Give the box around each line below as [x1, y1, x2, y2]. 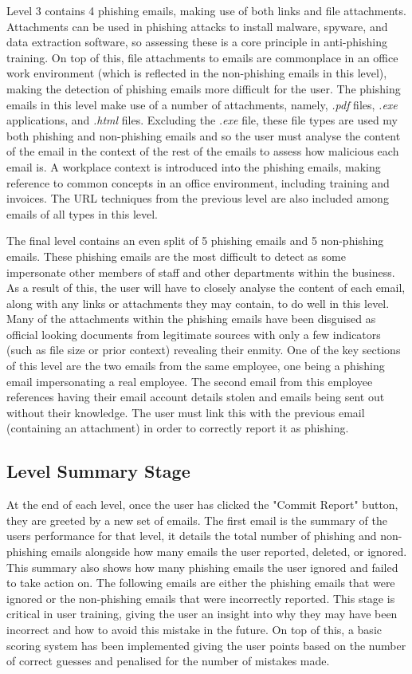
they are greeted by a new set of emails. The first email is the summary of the [6, 511, 388, 528]
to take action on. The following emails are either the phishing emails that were [6, 574, 395, 591]
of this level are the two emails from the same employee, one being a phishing [6, 357, 385, 374]
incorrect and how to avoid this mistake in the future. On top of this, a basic [6, 621, 382, 637]
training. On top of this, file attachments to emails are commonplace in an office [6, 49, 398, 65]
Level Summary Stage [6, 459, 190, 483]
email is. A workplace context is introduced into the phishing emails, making [6, 158, 381, 175]
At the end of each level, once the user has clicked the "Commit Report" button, [6, 496, 398, 513]
